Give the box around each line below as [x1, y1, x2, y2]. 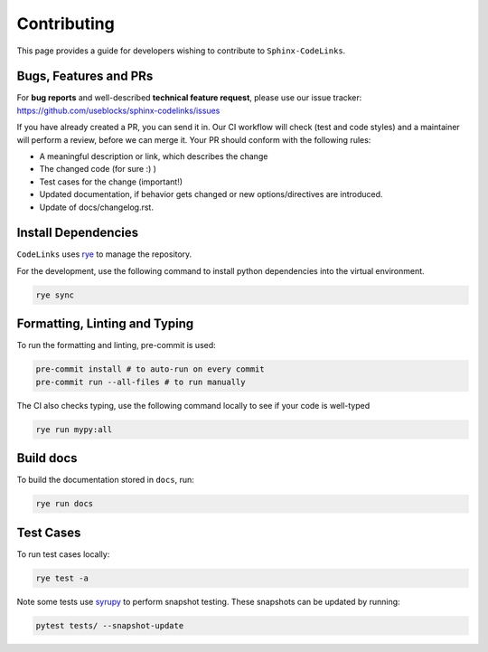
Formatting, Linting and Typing [16, 317, 194, 332]
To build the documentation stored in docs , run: [16, 475, 194, 486]
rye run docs [35, 498, 94, 509]
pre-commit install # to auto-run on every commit [35, 364, 266, 374]
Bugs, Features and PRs [16, 69, 154, 84]
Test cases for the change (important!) [39, 176, 183, 187]
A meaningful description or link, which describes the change [39, 151, 268, 162]
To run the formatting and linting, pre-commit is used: [16, 340, 216, 351]
